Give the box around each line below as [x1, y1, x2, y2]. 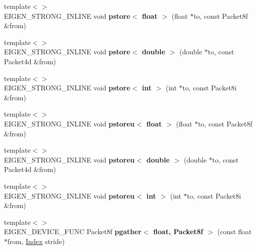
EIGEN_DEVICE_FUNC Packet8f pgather [4, 226, 142, 237]
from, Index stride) [7, 236, 65, 246]
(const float [217, 226, 252, 237]
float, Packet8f [153, 226, 204, 237]
